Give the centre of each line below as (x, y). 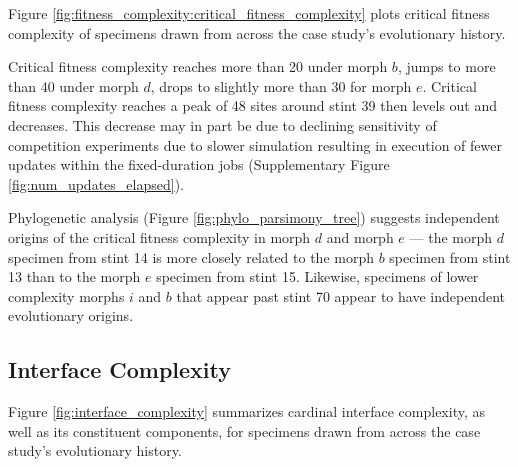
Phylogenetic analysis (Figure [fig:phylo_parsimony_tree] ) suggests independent (254, 217)
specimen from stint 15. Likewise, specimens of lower (317, 276)
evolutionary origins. (71, 315)
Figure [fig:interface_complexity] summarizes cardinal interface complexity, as (247, 411)
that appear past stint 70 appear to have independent (340, 295)
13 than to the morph (74, 276)
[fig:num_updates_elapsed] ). (96, 183)
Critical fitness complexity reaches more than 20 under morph (198, 66)
